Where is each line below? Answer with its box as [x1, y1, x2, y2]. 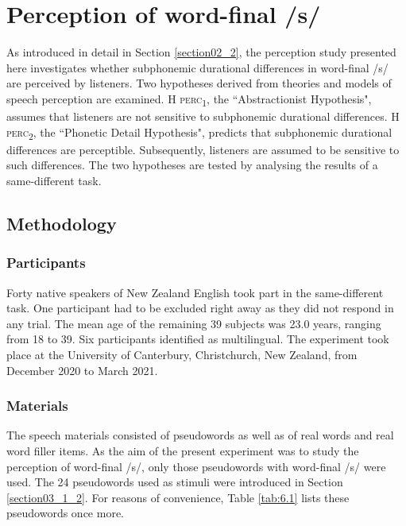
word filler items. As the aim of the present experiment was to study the [6, 442, 359, 458]
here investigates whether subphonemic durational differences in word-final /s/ [6, 59, 389, 75]
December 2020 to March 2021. [6, 362, 158, 378]
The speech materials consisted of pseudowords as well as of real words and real [6, 427, 394, 443]
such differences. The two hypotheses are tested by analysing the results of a [6, 157, 378, 173]
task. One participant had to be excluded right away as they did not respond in [6, 300, 394, 316]
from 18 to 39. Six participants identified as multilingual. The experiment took [6, 331, 389, 347]
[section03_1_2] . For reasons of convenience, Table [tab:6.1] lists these [6, 489, 350, 505]
